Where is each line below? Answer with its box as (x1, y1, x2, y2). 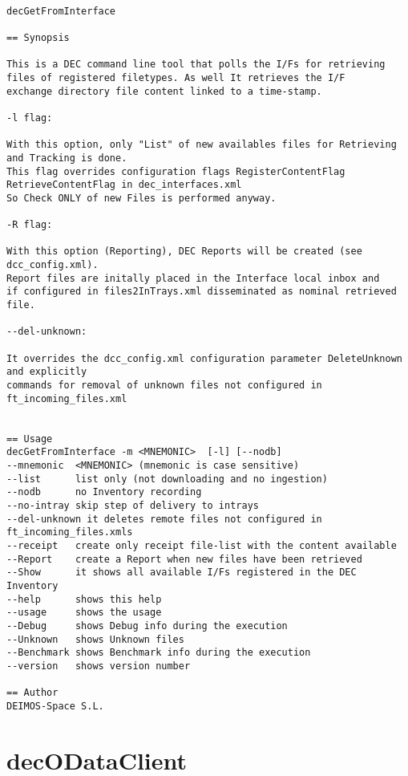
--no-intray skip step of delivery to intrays (6, 499, 259, 511)
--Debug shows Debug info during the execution (6, 620, 288, 632)
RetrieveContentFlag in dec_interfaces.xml (6, 179, 242, 191)
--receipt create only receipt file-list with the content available (6, 539, 397, 551)
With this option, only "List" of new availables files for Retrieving (6, 139, 397, 151)
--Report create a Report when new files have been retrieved (6, 553, 362, 565)
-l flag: (6, 112, 53, 124)
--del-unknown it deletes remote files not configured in (6, 513, 322, 525)
